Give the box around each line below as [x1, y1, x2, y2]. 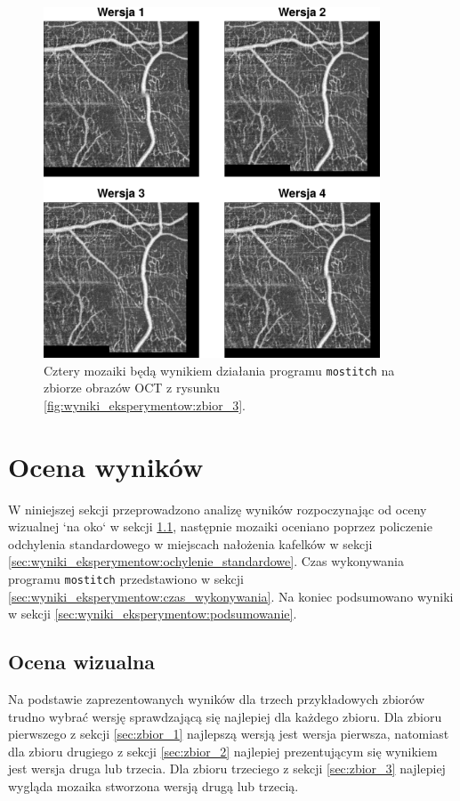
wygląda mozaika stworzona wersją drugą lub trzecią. [8, 777, 299, 796]
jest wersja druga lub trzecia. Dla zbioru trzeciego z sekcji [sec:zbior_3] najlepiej [8, 759, 446, 778]
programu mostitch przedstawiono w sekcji [8, 570, 244, 588]
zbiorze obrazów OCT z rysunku [44, 378, 221, 397]
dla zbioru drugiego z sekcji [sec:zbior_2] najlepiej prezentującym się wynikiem [8, 741, 438, 760]
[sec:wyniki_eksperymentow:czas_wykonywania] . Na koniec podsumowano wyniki [8, 587, 454, 605]
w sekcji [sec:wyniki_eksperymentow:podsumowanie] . [8, 604, 297, 623]
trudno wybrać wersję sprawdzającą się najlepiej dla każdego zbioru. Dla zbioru [8, 707, 442, 725]
